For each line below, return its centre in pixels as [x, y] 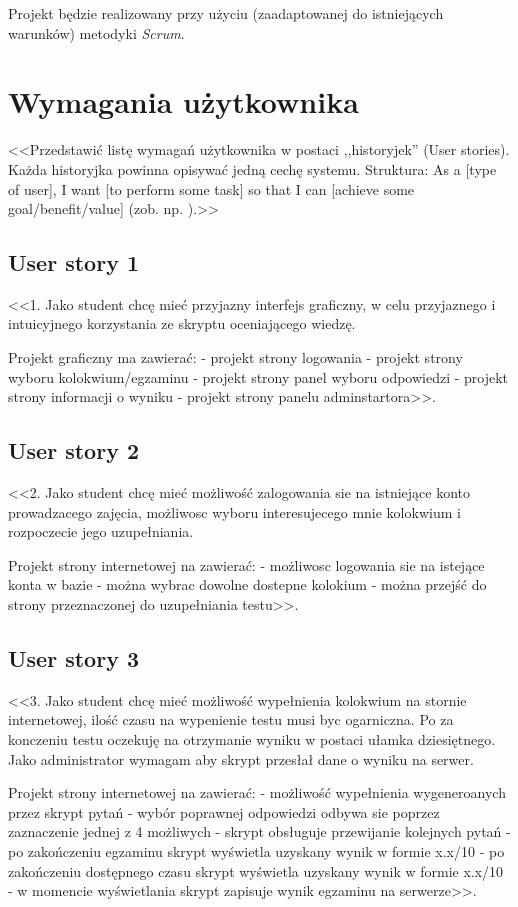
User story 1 [73, 262]
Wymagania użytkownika [183, 101]
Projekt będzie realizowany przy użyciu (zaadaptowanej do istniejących [226, 13]
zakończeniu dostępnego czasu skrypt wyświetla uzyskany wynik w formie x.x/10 [256, 870]
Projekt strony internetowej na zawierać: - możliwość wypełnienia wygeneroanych [257, 792]
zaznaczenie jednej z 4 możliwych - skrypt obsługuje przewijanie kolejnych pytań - [259, 831]
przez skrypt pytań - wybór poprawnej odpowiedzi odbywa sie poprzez [224, 811]
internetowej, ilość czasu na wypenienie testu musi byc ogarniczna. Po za [231, 719]
